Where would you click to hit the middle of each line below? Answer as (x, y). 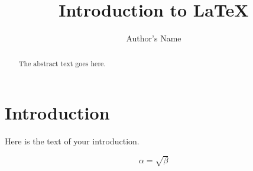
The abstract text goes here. (62, 63)
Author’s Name (154, 38)
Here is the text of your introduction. (72, 141)
